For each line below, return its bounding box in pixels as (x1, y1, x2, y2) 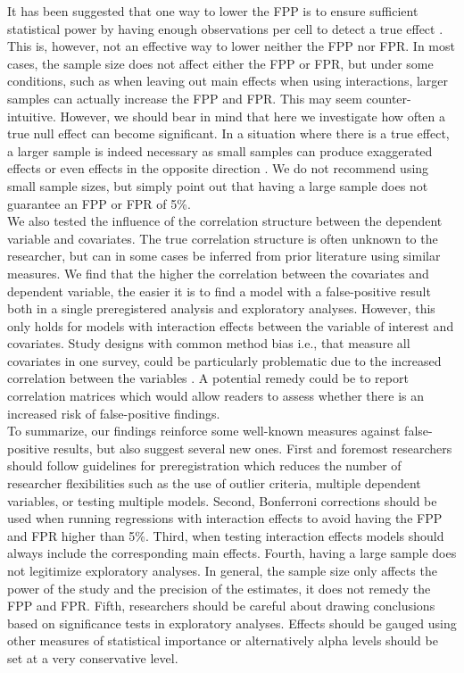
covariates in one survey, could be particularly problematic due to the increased (7, 351, 442, 370)
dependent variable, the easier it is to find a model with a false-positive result (7, 281, 431, 300)
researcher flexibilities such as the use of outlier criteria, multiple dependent (7, 474, 421, 493)
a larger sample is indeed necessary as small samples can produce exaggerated (7, 141, 433, 160)
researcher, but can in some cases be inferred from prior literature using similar (7, 246, 441, 265)
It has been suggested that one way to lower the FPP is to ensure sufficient (7, 2, 418, 20)
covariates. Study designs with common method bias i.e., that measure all (7, 334, 410, 353)
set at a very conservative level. (7, 648, 178, 667)
